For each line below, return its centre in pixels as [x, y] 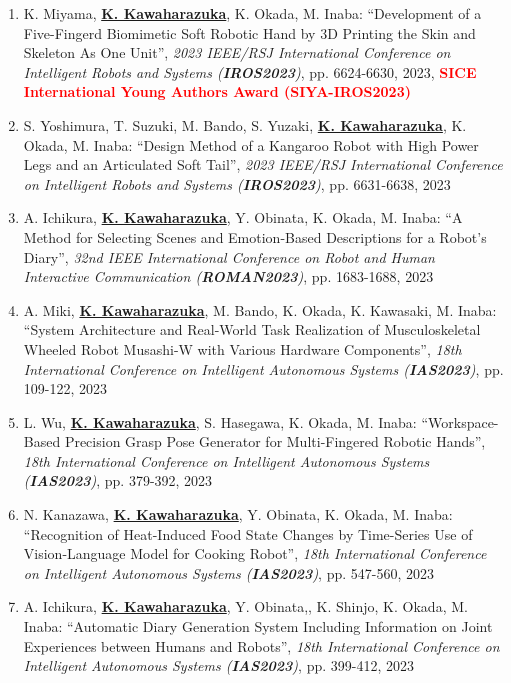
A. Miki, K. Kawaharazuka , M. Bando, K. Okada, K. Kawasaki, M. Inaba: [260, 309]
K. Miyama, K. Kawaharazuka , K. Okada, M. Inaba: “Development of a [252, 13]
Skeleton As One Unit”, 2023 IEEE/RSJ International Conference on [237, 52]
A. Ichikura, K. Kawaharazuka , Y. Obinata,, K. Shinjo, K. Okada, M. [245, 606]
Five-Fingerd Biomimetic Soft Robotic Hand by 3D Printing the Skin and [249, 32]
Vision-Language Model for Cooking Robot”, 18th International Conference [255, 553]
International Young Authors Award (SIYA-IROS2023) [217, 91]
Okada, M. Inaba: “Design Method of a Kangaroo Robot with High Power [251, 144]
